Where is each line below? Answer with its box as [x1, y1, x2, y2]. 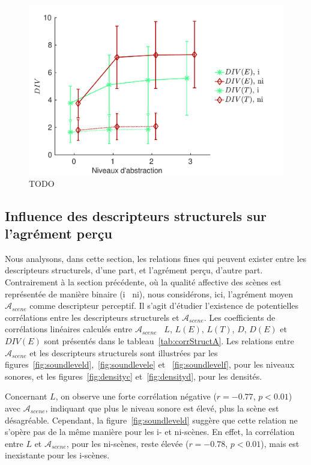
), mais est [261, 437, 300, 449]
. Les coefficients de [204, 311, 276, 323]
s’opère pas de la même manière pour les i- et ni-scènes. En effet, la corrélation [5, 425, 295, 438]
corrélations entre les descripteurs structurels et [5, 311, 180, 323]
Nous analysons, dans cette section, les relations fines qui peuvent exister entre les [5, 252, 307, 264]
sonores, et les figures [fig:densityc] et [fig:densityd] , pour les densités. [5, 369, 262, 382]
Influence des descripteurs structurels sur [5, 206, 267, 225]
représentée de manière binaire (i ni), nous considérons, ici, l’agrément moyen [5, 287, 294, 300]
